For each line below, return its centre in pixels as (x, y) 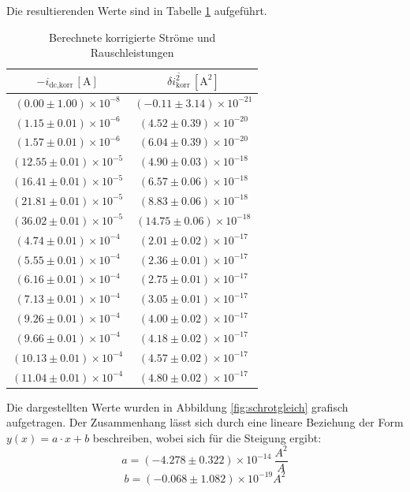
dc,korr (61, 86)
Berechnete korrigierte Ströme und (132, 37)
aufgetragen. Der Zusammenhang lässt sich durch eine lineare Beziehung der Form (205, 422)
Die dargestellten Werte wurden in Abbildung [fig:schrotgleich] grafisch (177, 406)
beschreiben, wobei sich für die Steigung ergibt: (207, 437)
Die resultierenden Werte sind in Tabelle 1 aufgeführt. (137, 10)
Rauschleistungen (132, 52)
